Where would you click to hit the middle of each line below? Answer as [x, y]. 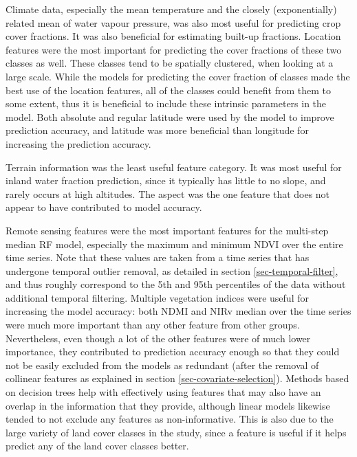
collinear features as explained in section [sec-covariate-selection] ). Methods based [177, 378]
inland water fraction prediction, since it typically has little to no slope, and [166, 180]
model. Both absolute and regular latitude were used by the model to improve [170, 116]
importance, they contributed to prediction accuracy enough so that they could [173, 352]
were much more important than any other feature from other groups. [153, 325]
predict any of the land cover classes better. [97, 446]
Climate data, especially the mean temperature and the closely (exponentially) [171, 9]
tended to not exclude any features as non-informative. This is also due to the [170, 419]
